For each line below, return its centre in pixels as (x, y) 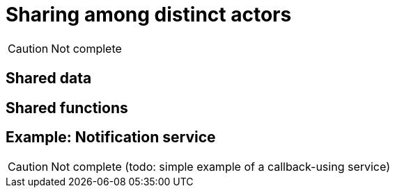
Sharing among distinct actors (149, 15)
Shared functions (67, 108)
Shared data (49, 78)
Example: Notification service (111, 137)
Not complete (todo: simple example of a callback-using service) (220, 167)
